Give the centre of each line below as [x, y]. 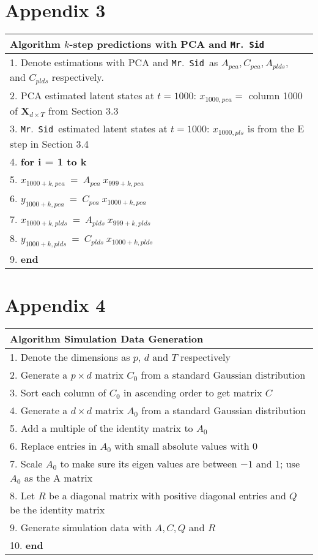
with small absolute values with [182, 446]
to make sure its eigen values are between [149, 464]
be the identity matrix [57, 510]
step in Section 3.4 [49, 143]
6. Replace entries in [54, 446]
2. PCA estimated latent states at [82, 95]
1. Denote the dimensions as [70, 357]
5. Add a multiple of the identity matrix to [102, 428]
